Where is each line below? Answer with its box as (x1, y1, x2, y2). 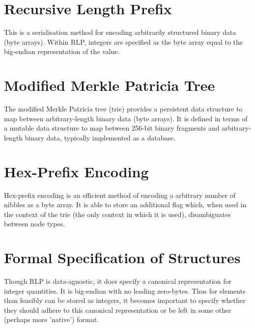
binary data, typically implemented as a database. (25, 132, 176, 142)
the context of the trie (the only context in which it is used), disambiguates (4, 209, 231, 219)
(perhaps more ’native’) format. (4, 314, 99, 325)
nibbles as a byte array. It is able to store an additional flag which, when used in (4, 199, 247, 210)
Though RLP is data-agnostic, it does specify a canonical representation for (4, 276, 232, 286)
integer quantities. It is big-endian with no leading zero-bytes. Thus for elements (4, 285, 246, 296)
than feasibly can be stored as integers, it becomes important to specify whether (4, 295, 246, 305)
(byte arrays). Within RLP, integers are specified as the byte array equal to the (4, 36, 243, 47)
